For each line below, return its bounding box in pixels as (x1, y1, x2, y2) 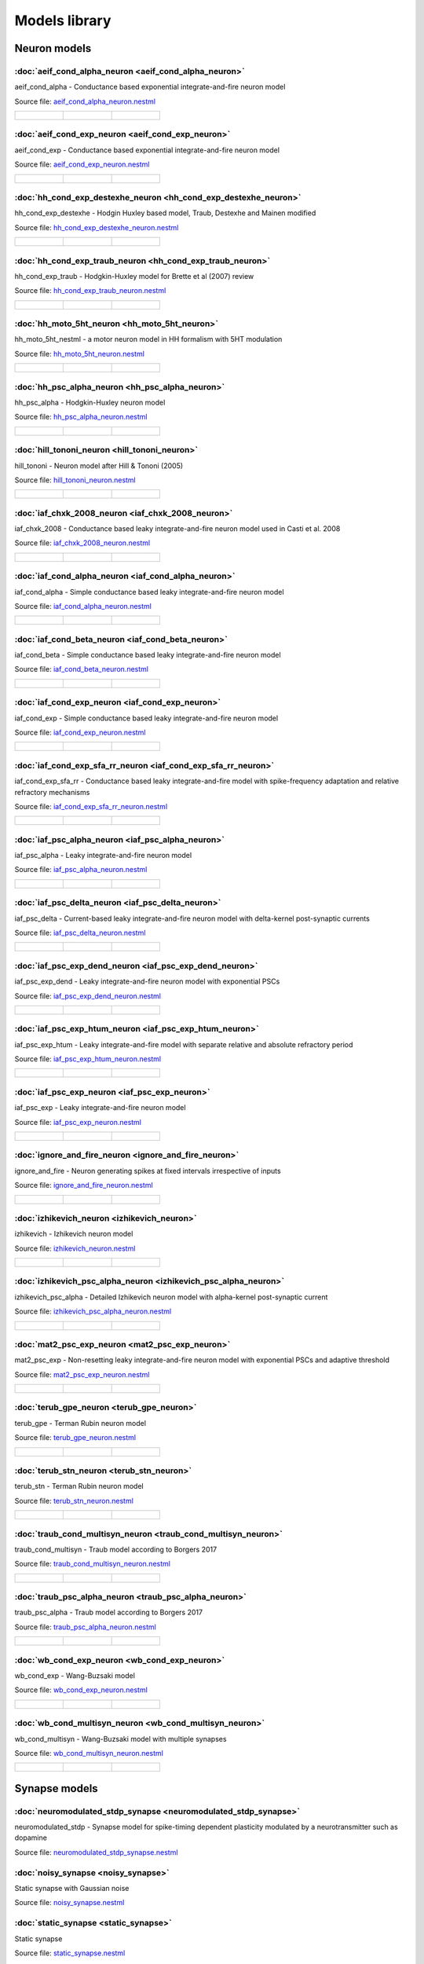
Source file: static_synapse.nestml (14, 1948, 126, 1958)
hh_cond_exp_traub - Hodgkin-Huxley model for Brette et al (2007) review (14, 271, 254, 280)
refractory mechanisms (14, 787, 90, 797)
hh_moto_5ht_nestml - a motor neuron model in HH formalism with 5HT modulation (14, 335, 283, 344)
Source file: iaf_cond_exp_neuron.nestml (14, 727, 146, 738)
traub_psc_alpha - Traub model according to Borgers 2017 (14, 1607, 203, 1618)
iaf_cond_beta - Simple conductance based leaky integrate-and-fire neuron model (14, 650, 282, 660)
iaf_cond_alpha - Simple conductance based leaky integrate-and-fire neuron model (14, 587, 284, 596)
